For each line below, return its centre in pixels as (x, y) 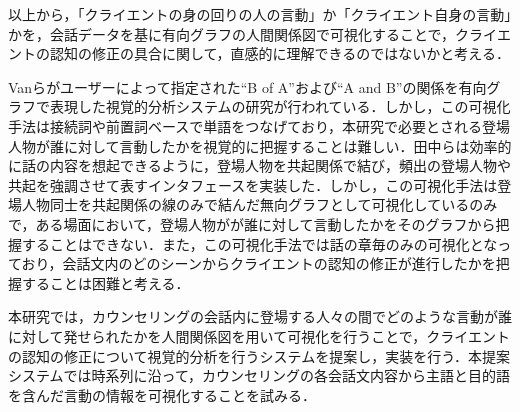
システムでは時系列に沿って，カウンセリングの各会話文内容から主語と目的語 (259, 375)
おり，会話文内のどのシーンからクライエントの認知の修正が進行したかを (258, 263)
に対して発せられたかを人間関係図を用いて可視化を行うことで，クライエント (259, 335)
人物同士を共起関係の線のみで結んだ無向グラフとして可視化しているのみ (259, 204)
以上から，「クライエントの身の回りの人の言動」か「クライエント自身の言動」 (260, 14)
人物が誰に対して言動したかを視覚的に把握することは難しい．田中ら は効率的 (260, 145)
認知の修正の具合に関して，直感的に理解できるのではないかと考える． (279, 53)
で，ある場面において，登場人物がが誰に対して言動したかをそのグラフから (252, 223)
